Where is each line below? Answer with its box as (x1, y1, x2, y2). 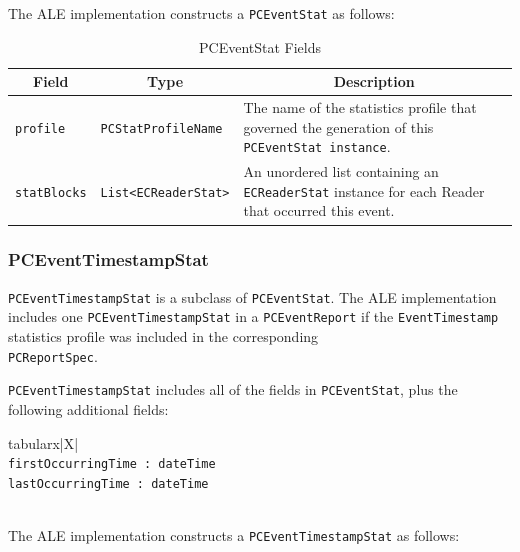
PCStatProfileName (100, 121, 223, 136)
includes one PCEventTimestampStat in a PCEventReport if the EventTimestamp (8, 306, 499, 327)
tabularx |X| (8, 432, 79, 453)
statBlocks (15, 185, 87, 200)
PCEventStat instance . (243, 136, 391, 157)
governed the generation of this (243, 116, 434, 137)
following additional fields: (8, 398, 169, 419)
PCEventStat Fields (198, 36, 321, 57)
